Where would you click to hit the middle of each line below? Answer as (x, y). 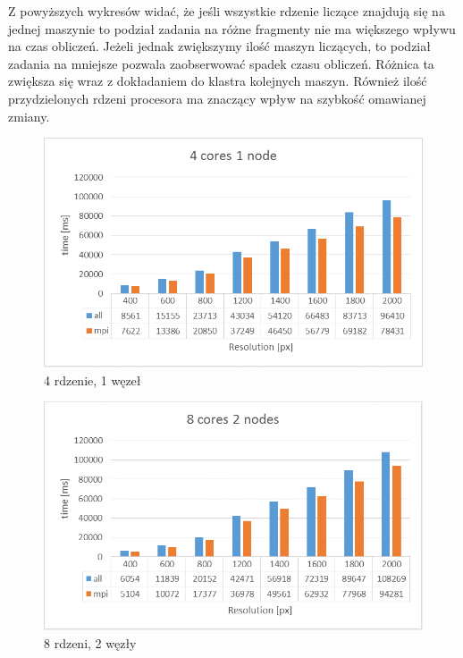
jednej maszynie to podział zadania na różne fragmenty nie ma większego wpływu (232, 28)
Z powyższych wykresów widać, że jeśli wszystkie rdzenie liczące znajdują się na (227, 11)
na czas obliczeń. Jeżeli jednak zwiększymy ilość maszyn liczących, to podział (219, 46)
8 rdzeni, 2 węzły (90, 642)
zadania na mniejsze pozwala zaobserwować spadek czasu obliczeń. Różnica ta (221, 63)
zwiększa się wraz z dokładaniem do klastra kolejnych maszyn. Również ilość (218, 81)
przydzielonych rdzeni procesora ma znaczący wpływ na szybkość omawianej (217, 98)
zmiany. (29, 116)
